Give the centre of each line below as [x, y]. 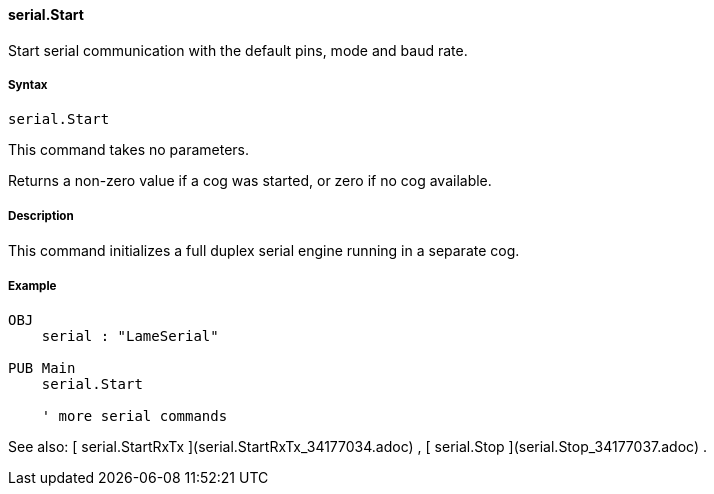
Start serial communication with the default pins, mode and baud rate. [238, 50]
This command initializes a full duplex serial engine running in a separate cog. [264, 251]
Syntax [28, 85]
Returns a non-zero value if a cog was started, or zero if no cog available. [250, 181]
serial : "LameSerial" [130, 335]
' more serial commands [134, 415]
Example [32, 285]
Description [41, 215]
